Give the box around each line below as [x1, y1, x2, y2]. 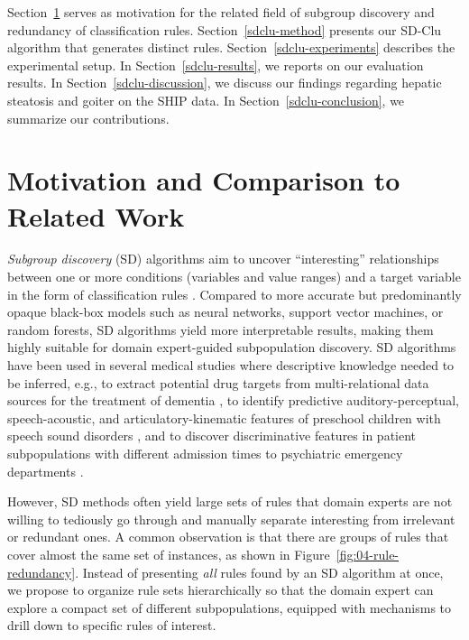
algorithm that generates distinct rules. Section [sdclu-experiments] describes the [7, 38, 455, 57]
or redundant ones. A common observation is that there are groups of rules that [7, 527, 449, 546]
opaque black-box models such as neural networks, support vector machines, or [7, 302, 444, 321]
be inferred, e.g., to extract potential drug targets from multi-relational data [7, 373, 429, 392]
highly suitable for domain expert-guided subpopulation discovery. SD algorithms [7, 338, 456, 357]
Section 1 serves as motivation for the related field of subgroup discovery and [7, 3, 435, 21]
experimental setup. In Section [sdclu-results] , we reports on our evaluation [7, 55, 424, 74]
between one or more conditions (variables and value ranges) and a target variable [7, 267, 461, 286]
